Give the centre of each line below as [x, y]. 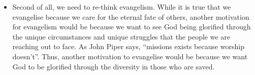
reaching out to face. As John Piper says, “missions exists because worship [129, 46]
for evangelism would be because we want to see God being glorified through [132, 27]
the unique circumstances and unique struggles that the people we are [121, 36]
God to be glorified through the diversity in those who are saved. [114, 66]
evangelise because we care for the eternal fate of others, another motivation [131, 16]
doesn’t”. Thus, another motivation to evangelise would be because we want [130, 56]
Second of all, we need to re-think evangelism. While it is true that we [122, 7]
